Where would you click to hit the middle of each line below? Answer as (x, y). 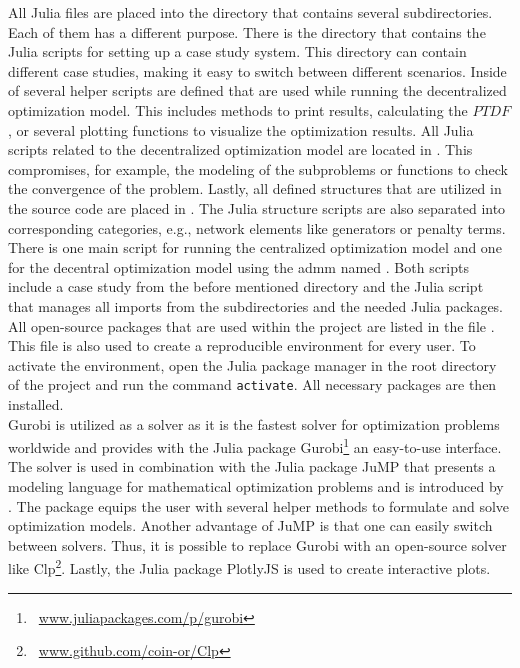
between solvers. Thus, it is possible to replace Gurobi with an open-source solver (257, 544)
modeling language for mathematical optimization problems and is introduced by (256, 485)
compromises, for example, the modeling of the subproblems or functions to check (258, 168)
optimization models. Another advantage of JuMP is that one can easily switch (250, 525)
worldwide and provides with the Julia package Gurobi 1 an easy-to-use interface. (255, 445)
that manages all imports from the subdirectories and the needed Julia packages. (256, 305)
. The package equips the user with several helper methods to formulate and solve (259, 505)
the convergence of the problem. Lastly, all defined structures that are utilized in (255, 188)
